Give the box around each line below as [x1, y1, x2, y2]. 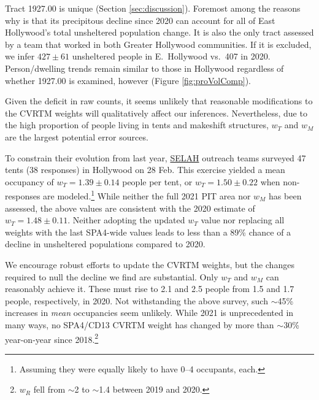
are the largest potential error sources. [5, 130, 148, 143]
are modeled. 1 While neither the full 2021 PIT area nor [43, 188, 251, 202]
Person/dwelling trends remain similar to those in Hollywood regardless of [5, 61, 284, 74]
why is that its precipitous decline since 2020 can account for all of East [5, 13, 275, 26]
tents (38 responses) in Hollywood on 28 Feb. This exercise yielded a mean [5, 163, 285, 176]
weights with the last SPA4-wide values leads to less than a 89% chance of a [5, 225, 291, 238]
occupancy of [5, 175, 54, 188]
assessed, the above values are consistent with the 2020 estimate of [5, 201, 255, 214]
